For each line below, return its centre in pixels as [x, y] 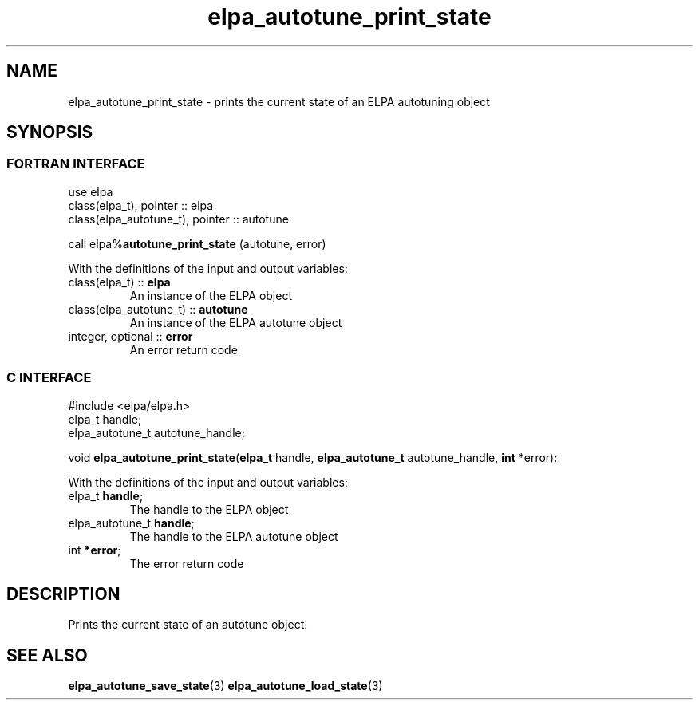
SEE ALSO [47, 655]
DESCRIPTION [63, 594]
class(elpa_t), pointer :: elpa [141, 205]
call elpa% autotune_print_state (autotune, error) [197, 243]
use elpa [91, 191]
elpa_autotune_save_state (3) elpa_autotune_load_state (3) [225, 686]
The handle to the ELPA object [209, 509]
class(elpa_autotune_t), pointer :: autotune [178, 219]
